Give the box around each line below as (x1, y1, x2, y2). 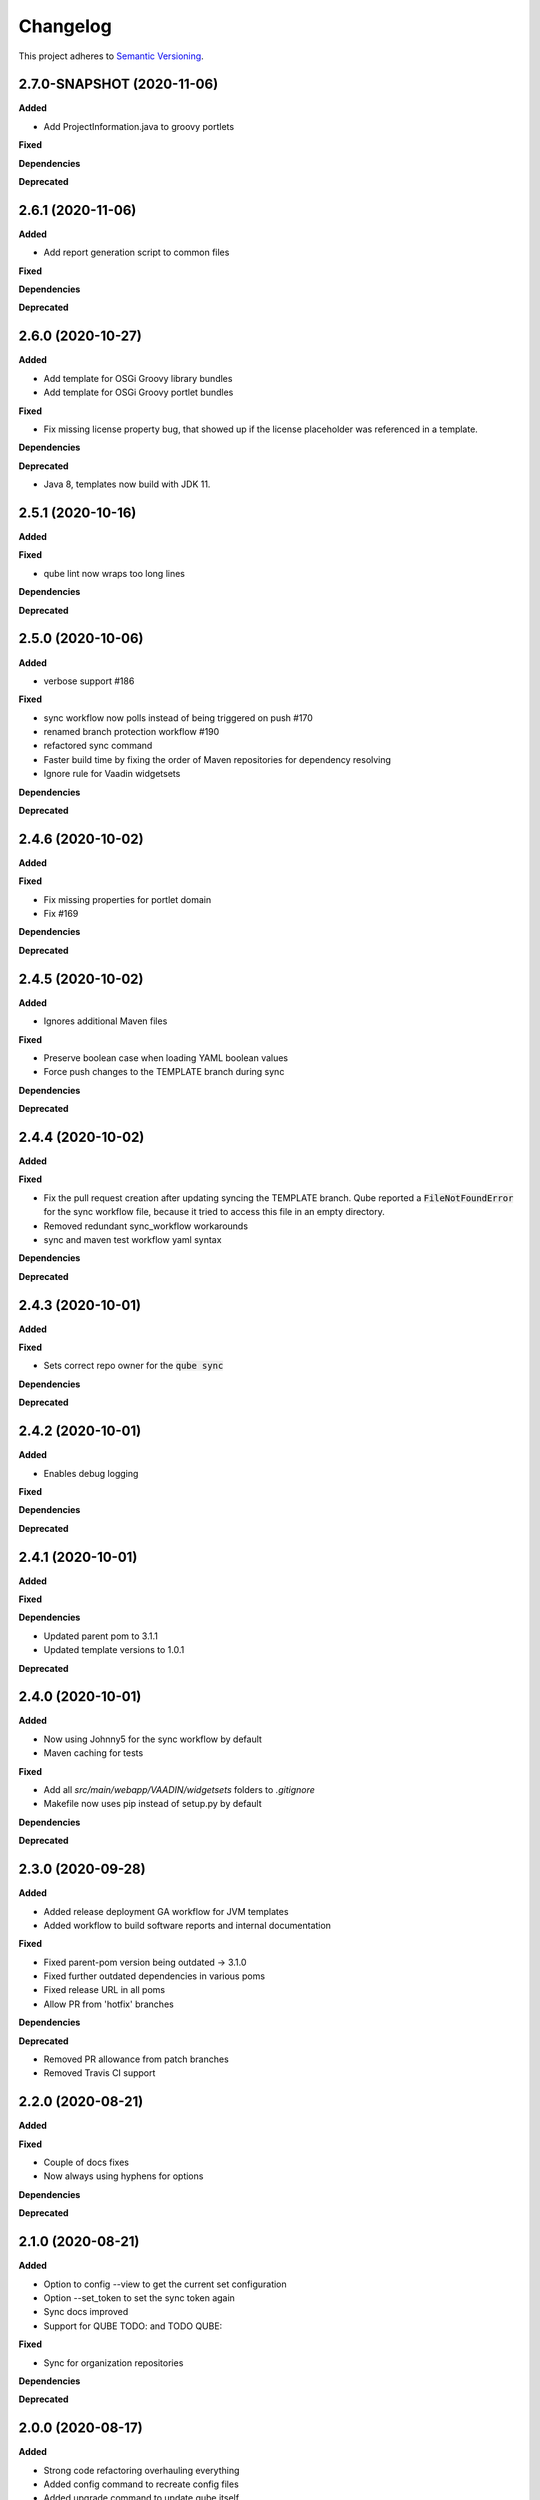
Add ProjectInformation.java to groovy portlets (43, 120, 235, 132)
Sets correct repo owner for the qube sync (43, 1360, 224, 1372)
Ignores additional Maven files (43, 1015, 168, 1027)
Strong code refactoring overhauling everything (43, 2464, 240, 2476)
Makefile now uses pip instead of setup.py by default (43, 1798, 262, 1810)
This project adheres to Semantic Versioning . (18, 50, 204, 62)
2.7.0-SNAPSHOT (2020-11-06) (18, 76, 219, 93)
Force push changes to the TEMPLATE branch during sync (43, 1066, 285, 1078)
